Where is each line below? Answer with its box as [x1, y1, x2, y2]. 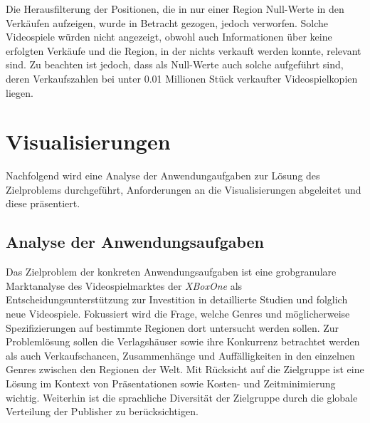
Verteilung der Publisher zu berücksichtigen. [6, 404, 199, 419]
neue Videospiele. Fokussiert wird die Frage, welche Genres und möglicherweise [6, 306, 350, 321]
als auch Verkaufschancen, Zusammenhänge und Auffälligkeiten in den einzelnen [6, 348, 355, 362]
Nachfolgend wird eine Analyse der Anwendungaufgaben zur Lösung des [6, 168, 320, 183]
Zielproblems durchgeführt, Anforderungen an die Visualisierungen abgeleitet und [6, 182, 361, 197]
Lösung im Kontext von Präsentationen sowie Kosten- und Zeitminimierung [6, 376, 336, 391]
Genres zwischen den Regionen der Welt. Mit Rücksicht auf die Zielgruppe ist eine [6, 362, 364, 377]
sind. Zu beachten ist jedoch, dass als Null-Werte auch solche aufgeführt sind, [6, 57, 344, 72]
